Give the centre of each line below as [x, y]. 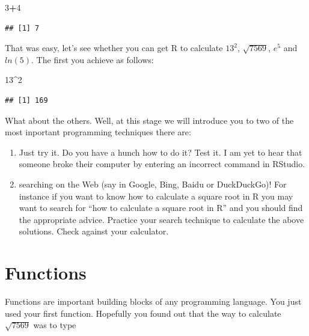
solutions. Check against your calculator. [94, 231]
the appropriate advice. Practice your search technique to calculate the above [161, 219]
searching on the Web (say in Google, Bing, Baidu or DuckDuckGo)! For [153, 184]
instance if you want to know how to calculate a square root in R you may [156, 196]
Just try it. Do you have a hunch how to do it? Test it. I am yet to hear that [161, 152]
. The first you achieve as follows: [93, 59]
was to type [55, 325]
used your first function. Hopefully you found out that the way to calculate [143, 313]
